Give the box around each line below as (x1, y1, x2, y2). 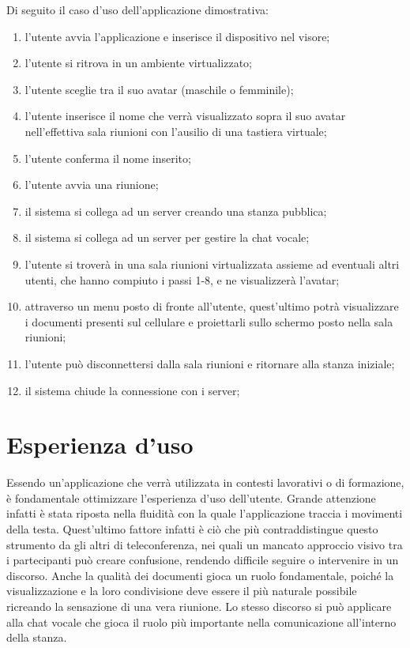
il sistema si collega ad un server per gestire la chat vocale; (24, 229, 310, 246)
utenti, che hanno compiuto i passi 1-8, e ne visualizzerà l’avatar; (24, 271, 340, 288)
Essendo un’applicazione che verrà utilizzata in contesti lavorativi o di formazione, (6, 474, 404, 491)
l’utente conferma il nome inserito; (24, 149, 191, 166)
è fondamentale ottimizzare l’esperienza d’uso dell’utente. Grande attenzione (6, 489, 376, 506)
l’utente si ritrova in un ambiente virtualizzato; (24, 55, 253, 71)
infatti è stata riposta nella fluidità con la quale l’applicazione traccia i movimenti (6, 505, 403, 522)
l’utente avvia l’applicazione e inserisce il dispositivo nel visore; (24, 28, 330, 44)
